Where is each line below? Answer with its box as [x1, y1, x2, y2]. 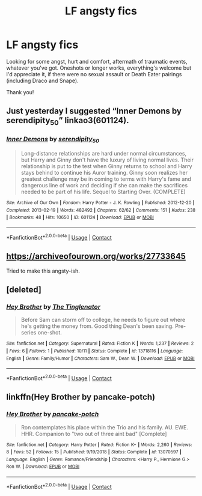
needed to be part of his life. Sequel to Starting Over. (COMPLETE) [20, 188, 186, 196]
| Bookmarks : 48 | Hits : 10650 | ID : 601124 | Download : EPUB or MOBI [6, 214, 155, 220]
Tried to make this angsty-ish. [6, 267, 80, 274]
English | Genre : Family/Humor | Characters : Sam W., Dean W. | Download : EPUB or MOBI [6, 355, 195, 361]
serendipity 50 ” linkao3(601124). [6, 115, 129, 127]
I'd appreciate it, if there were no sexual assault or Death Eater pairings [6, 70, 182, 77]
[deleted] [6, 284, 42, 295]
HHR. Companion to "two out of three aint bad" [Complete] [20, 430, 167, 437]
